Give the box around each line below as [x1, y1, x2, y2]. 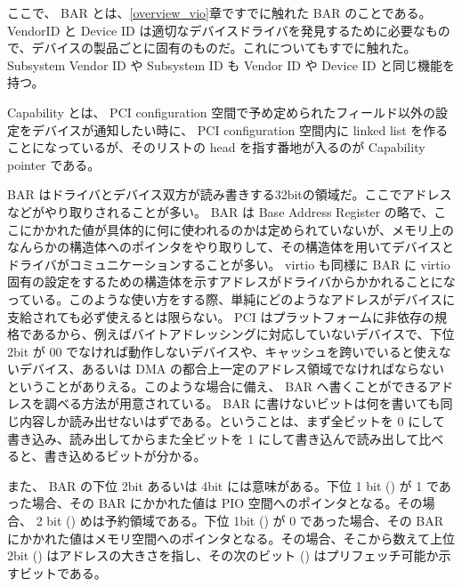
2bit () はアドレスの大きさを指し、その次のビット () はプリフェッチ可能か [7, 546, 439, 565]
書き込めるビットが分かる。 [44, 446, 207, 465]
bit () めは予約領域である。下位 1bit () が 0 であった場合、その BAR [46, 511, 444, 530]
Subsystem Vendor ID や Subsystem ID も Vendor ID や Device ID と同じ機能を [7, 55, 455, 74]
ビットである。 [19, 563, 107, 582]
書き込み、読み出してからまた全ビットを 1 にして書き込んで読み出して [7, 429, 419, 447]
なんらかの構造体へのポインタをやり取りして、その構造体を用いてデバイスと [7, 237, 455, 256]
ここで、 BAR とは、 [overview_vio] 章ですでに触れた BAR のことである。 [7, 4, 432, 21]
